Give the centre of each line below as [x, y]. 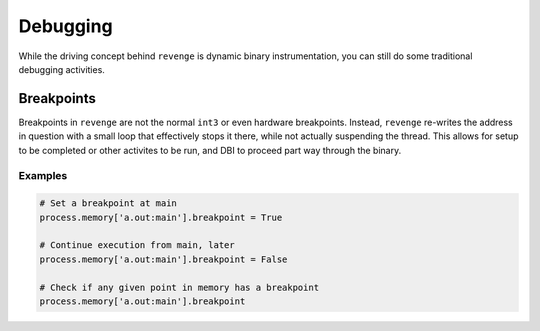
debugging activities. [61, 69]
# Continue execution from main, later [137, 245]
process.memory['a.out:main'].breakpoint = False [163, 259]
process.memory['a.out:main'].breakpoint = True [161, 217]
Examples [43, 176]
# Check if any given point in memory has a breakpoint [179, 287]
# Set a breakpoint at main [108, 203]
